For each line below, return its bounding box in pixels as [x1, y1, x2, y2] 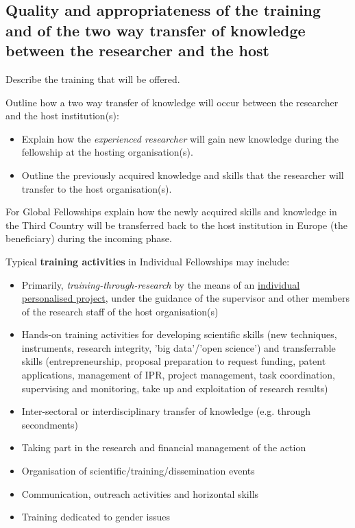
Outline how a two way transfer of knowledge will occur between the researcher [5, 95, 339, 109]
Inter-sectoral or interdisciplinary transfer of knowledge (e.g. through [21, 404, 311, 418]
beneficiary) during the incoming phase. [5, 231, 172, 245]
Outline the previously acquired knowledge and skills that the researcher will [21, 167, 344, 182]
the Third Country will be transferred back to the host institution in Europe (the [5, 217, 347, 232]
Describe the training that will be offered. [5, 71, 180, 86]
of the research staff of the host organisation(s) [21, 304, 219, 318]
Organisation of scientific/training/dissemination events [21, 464, 255, 478]
